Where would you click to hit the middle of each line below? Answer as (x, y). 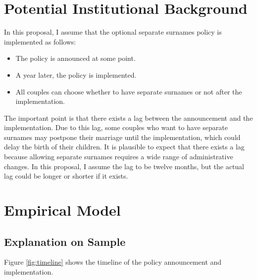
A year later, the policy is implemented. (76, 74)
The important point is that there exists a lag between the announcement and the (128, 117)
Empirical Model (62, 210)
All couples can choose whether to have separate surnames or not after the (129, 91)
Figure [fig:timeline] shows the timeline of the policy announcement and (113, 262)
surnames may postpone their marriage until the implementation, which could (122, 137)
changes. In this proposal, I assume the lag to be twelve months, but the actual (124, 166)
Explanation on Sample (65, 241)
